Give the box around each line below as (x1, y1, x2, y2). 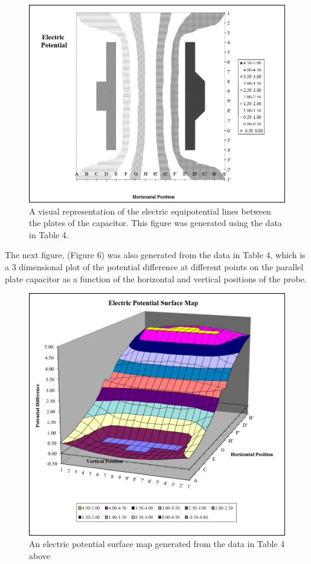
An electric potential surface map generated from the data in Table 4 (29, 537, 285, 550)
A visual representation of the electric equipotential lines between (29, 204, 271, 217)
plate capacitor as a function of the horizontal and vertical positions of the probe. (5, 272, 307, 285)
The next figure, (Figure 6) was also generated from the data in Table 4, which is (5, 248, 306, 261)
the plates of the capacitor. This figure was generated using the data (29, 216, 282, 229)
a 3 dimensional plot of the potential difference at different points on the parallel (5, 260, 304, 273)
